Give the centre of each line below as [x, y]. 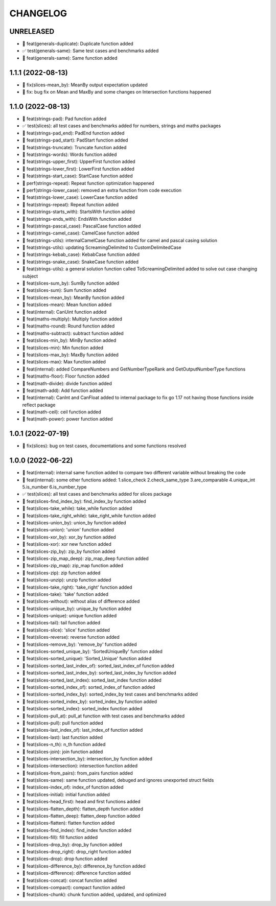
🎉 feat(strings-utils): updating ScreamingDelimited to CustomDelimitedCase [102, 247]
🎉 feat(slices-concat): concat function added [70, 880]
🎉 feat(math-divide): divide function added [67, 383]
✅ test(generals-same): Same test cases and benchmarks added [90, 51]
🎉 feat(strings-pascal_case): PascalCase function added [82, 226]
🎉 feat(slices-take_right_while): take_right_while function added [89, 516]
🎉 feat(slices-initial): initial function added [66, 794]
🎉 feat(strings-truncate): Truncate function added [74, 147]
